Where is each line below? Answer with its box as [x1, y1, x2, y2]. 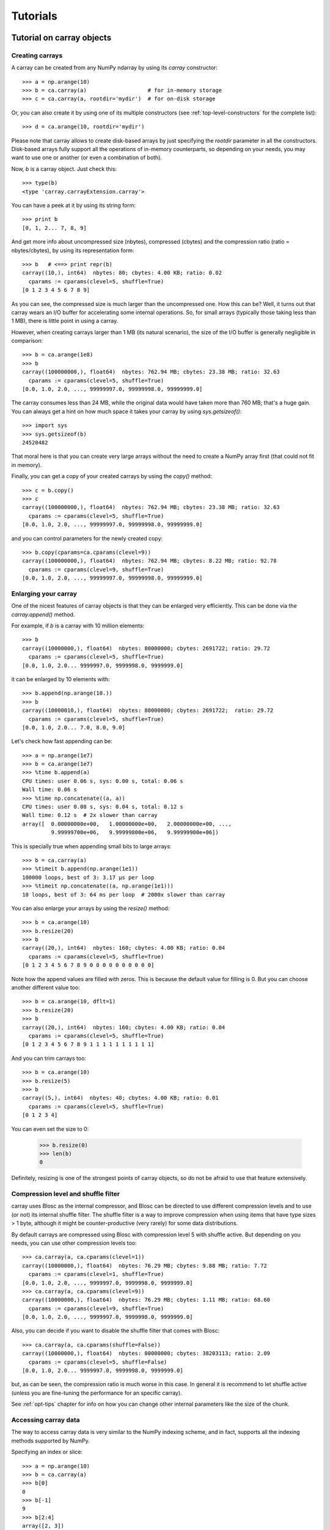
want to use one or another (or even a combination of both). [11, 154, 162, 162]
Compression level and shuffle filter [11, 1190, 120, 1198]
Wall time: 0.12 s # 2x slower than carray [22, 812, 158, 819]
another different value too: [11, 984, 80, 991]
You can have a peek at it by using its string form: [11, 202, 136, 209]
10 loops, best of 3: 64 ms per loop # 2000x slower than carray [22, 891, 226, 898]
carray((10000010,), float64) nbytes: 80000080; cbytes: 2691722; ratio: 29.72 [22, 707, 274, 714]
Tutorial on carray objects [11, 32, 112, 43]
